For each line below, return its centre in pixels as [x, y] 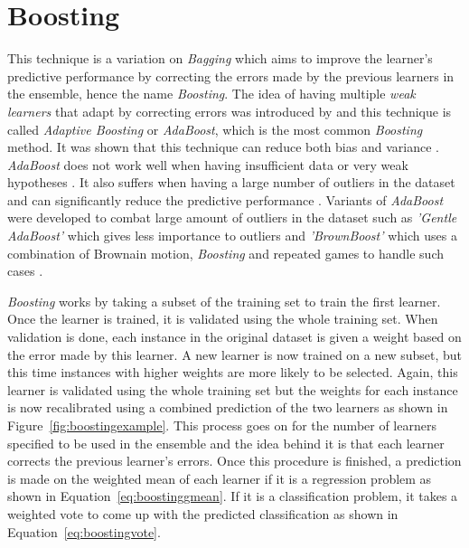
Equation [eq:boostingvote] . [84, 531]
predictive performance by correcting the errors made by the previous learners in [231, 76]
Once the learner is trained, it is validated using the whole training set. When [223, 319]
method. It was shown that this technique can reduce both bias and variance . [223, 147]
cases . [25, 271]
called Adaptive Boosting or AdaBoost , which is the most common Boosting [215, 129]
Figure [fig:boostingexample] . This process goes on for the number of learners [222, 425]
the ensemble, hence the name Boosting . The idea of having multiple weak [211, 94]
